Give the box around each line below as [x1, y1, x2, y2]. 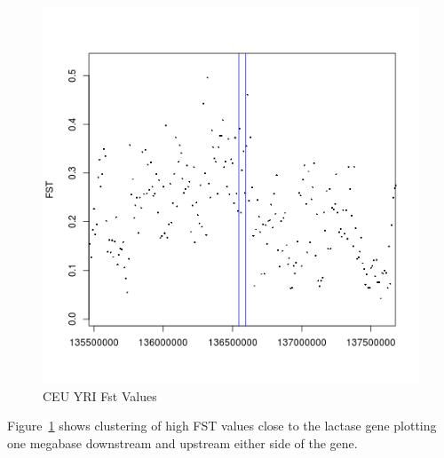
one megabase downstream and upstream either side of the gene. [7, 433, 358, 452]
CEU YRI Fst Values [43, 386, 157, 405]
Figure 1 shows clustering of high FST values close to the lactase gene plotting [7, 416, 437, 435]
